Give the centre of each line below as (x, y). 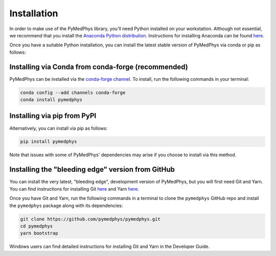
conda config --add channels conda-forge (73, 92)
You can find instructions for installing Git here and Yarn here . (74, 189)
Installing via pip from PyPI (53, 116)
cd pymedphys (37, 226)
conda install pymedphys (51, 100)
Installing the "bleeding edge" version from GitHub (92, 169)
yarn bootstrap (39, 233)
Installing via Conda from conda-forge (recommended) (99, 67)
